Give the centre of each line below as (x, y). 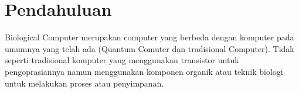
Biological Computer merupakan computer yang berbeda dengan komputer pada (149, 37)
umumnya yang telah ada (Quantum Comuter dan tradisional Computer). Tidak (149, 48)
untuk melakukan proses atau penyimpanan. (84, 83)
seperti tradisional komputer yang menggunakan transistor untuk (122, 60)
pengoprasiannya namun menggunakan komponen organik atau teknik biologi (144, 71)
